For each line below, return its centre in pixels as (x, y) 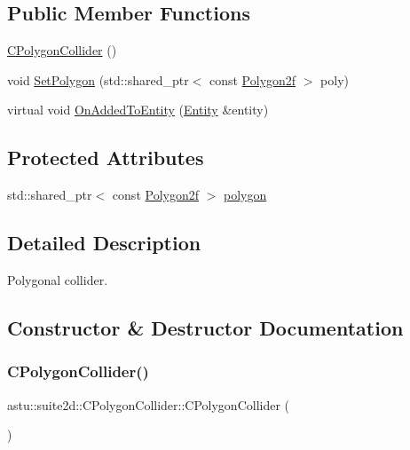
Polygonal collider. (58, 279)
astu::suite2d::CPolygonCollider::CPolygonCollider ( (149, 404)
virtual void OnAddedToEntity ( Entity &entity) (138, 110)
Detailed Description (104, 243)
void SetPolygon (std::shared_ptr (98, 79)
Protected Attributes (106, 158)
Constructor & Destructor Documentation (205, 327)
